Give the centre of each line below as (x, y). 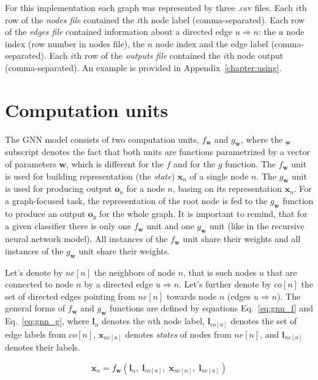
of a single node (219, 176)
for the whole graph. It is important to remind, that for (203, 213)
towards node (191, 296)
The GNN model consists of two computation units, (102, 139)
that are (282, 272)
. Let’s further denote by (225, 284)
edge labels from (36, 334)
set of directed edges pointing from (70, 296)
